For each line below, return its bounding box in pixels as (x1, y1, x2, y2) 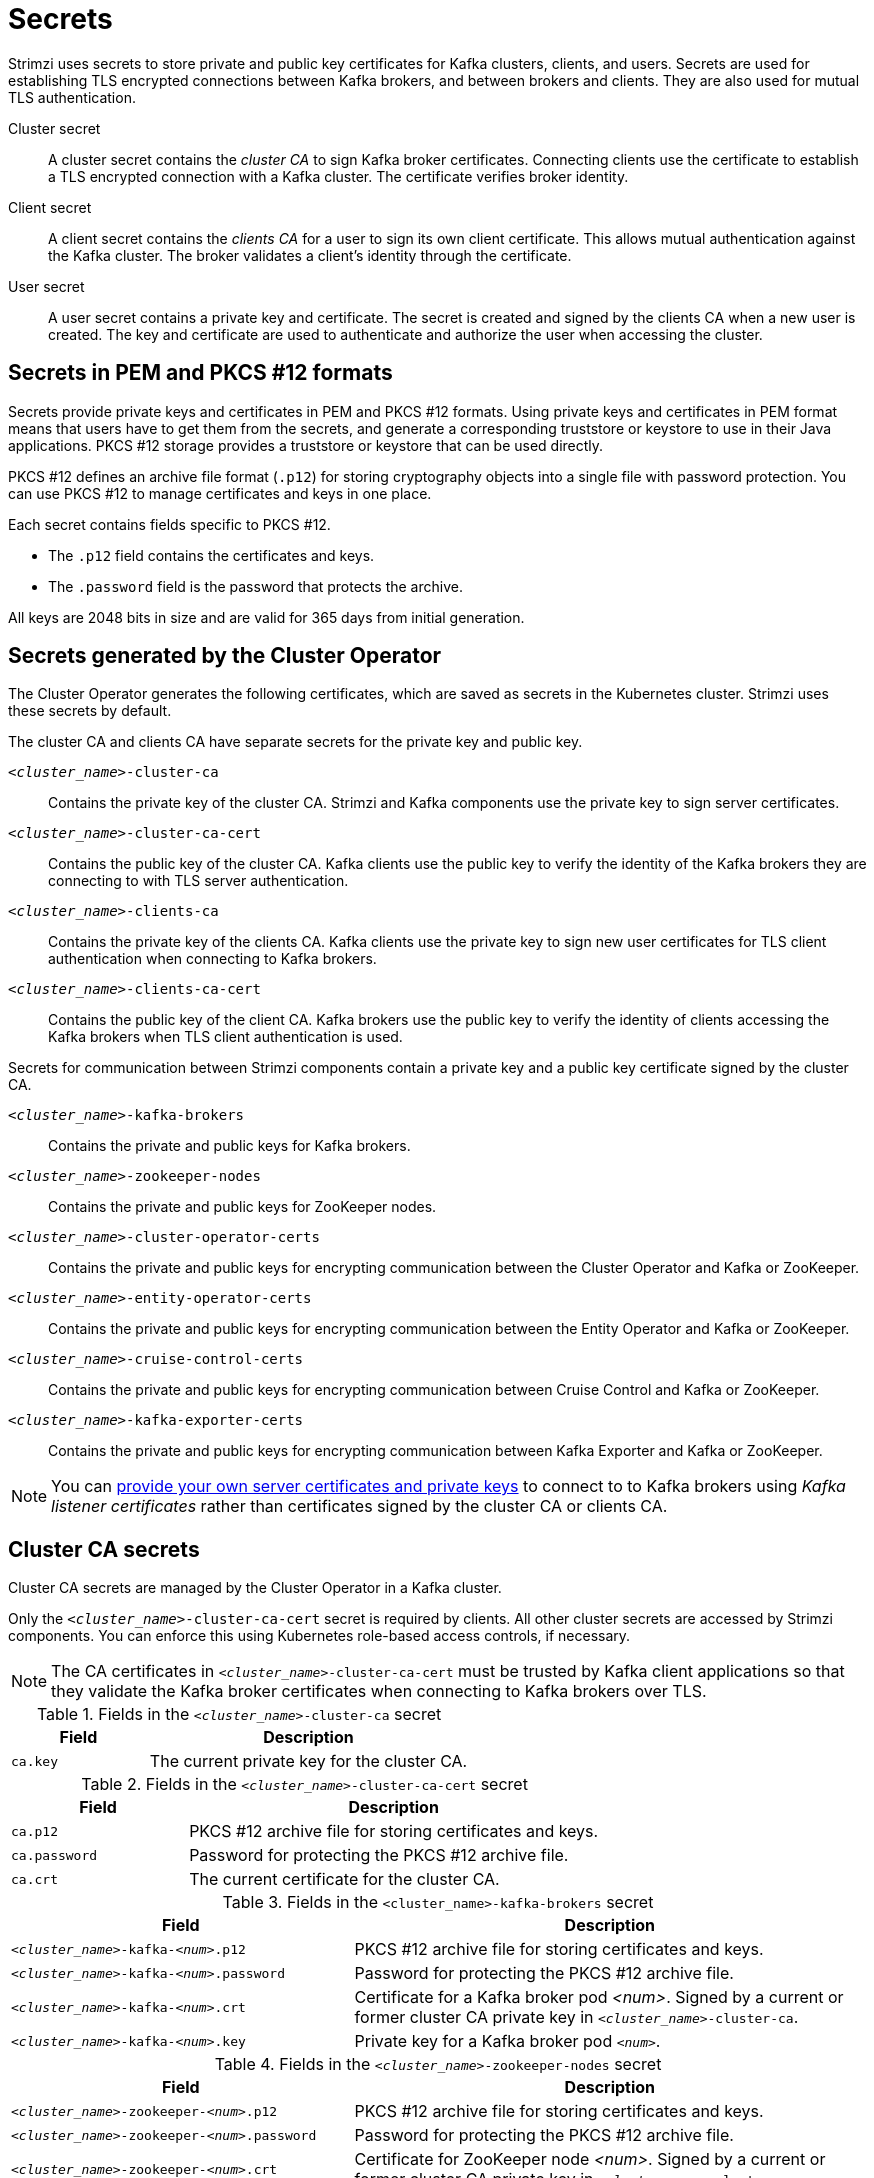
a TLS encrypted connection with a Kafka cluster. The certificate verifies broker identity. (48, 167, 629, 185)
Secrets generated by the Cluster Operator (8, 643, 442, 669)
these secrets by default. (8, 702, 172, 720)
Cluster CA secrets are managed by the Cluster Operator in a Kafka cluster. (8, 1579, 502, 1597)
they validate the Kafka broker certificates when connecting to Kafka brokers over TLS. (51, 1681, 707, 1702)
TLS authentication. (8, 88, 136, 106)
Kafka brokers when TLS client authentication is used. (48, 1028, 403, 1046)
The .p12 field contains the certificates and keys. (48, 546, 375, 564)
